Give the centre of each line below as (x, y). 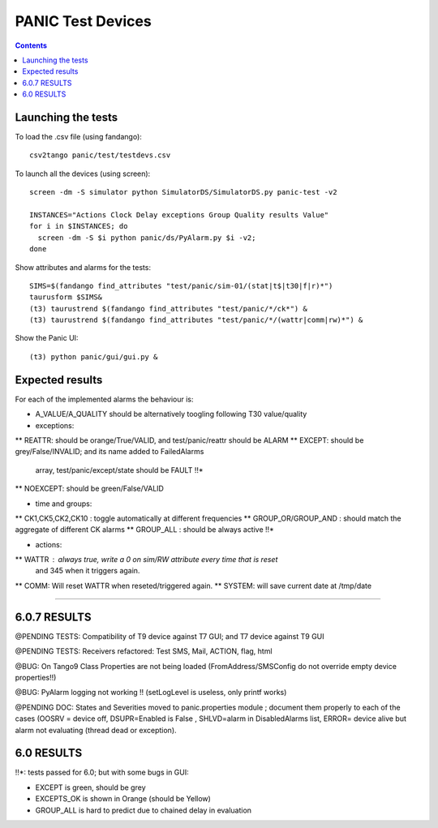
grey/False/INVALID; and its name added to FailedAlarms (109, 452)
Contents (31, 45)
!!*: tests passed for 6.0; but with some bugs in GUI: (102, 772)
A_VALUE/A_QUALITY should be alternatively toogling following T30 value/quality (171, 414)
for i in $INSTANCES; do (79, 226)
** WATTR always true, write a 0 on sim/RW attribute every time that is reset (146, 560)
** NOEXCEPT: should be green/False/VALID (89, 489)
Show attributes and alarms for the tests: (83, 267)
